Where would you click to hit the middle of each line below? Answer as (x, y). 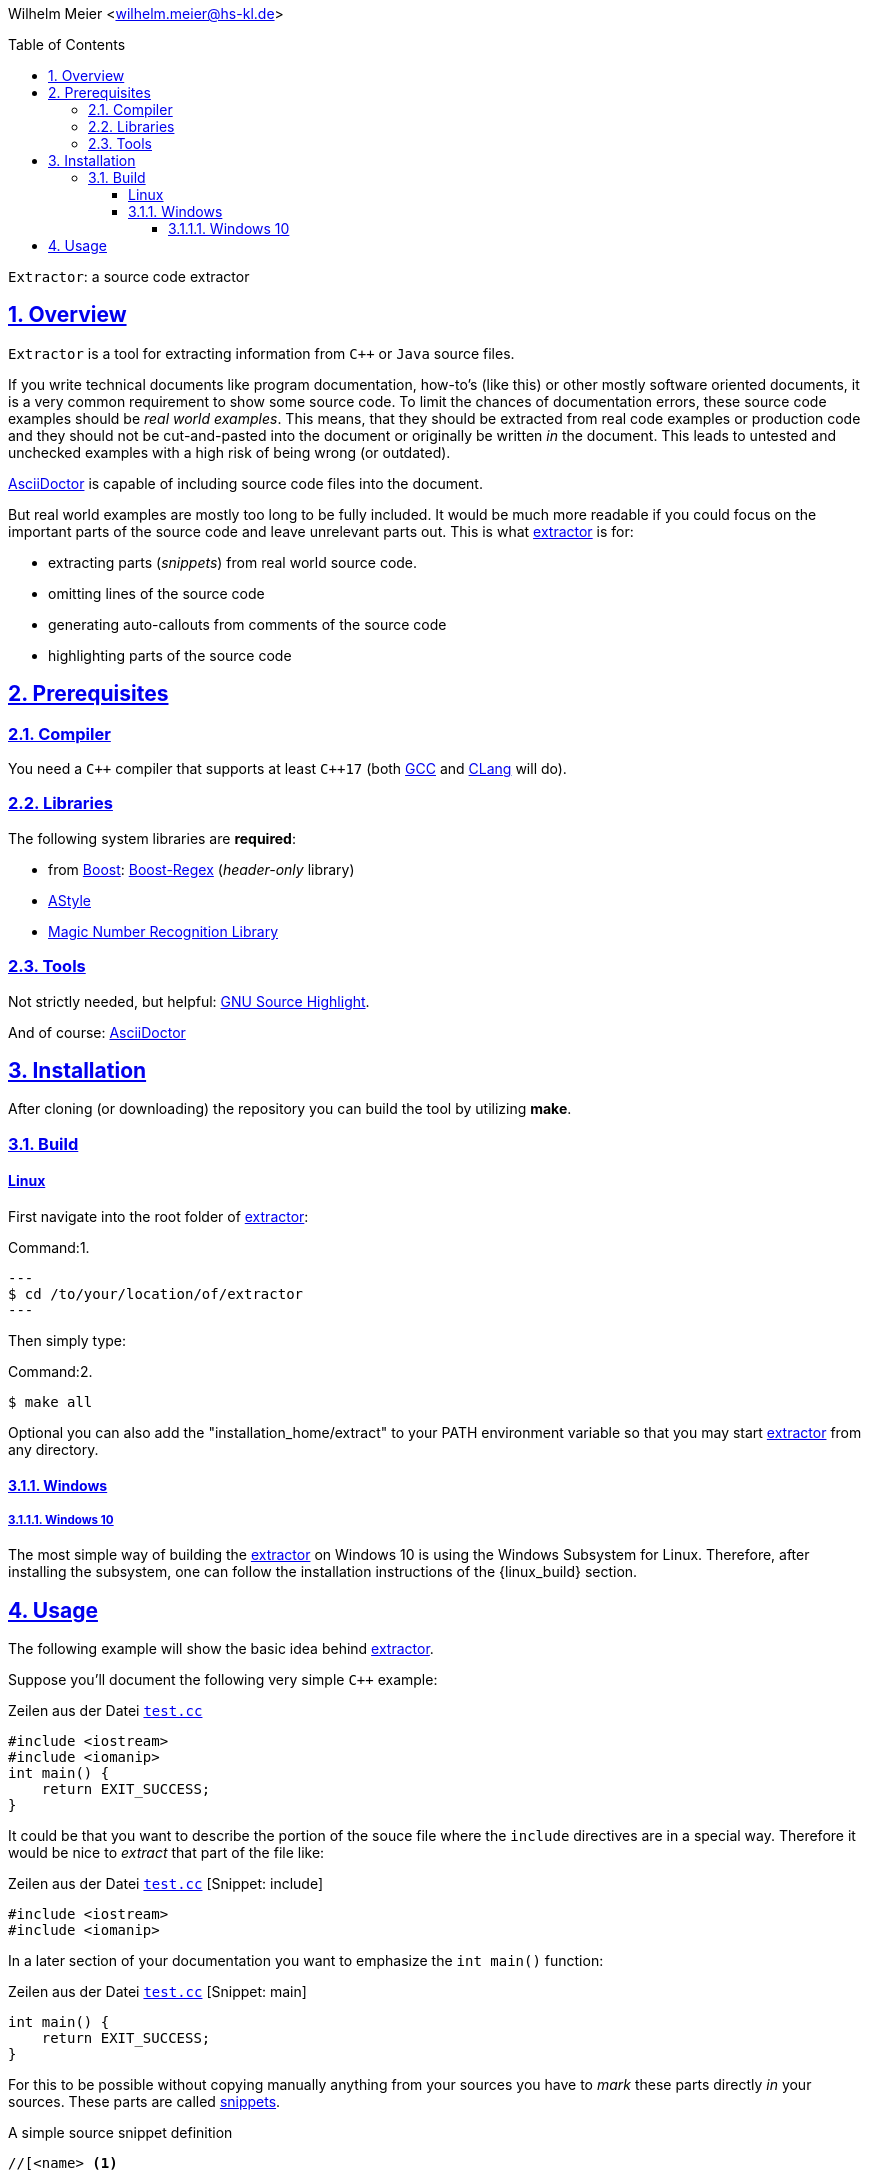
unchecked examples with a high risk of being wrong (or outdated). (229, 452)
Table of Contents (67, 44)
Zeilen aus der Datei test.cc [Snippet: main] (157, 1992)
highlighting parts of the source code (170, 655)
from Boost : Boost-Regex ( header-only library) (201, 869)
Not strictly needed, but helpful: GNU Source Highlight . (189, 1001)
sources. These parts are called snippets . (144, 2102)
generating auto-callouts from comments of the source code (247, 624)
